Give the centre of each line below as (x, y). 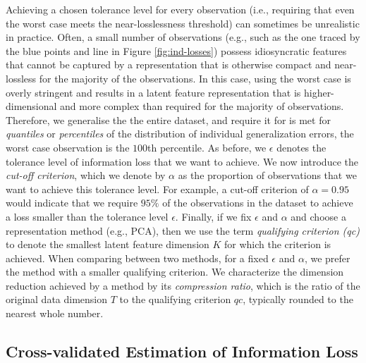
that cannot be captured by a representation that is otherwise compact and (169, 64)
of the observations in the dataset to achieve (258, 203)
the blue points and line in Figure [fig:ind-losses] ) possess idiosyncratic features (176, 50)
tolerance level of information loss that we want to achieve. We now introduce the (182, 161)
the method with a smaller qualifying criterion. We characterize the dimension (175, 272)
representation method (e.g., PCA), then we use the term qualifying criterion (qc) (183, 230)
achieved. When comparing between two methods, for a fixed (137, 258)
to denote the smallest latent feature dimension (108, 244)
